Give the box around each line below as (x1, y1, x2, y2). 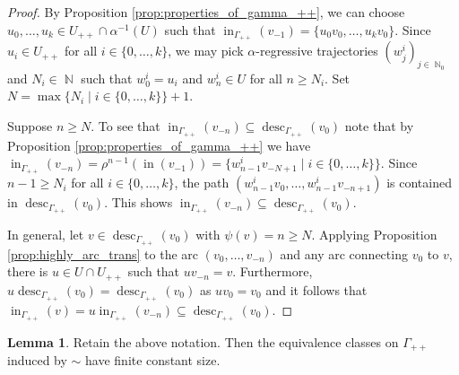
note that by (344, 116, 414, 135)
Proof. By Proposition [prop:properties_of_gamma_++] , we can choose (7, 3, 405, 21)
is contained (386, 173, 452, 192)
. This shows (104, 193, 173, 212)
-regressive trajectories (255, 41, 378, 60)
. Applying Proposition (311, 225, 437, 244)
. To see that (91, 116, 160, 135)
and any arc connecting (280, 244, 408, 263)
